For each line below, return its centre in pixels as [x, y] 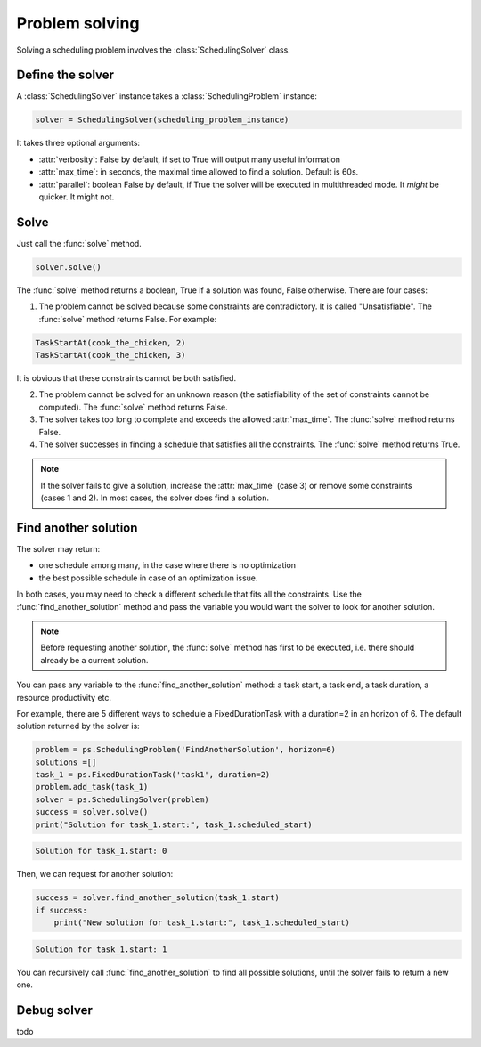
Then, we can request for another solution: [95, 874]
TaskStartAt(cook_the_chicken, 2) [110, 342]
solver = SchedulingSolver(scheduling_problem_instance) [162, 120]
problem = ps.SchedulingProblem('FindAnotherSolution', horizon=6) [186, 750]
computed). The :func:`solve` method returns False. [134, 407]
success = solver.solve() [92, 812]
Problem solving [78, 23]
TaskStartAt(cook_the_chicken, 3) [110, 355]
